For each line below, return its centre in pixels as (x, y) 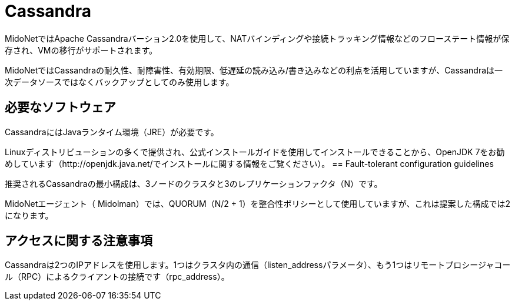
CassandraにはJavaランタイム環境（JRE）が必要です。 (112, 132)
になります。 (29, 215)
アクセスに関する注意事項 (79, 241)
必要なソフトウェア (60, 108)
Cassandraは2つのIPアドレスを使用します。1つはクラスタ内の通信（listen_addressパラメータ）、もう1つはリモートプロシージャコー (258, 265)
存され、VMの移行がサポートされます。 (81, 50)
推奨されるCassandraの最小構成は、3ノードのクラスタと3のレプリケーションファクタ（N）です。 (194, 183)
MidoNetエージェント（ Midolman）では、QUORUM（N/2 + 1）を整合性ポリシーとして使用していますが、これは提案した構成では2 (258, 203)
